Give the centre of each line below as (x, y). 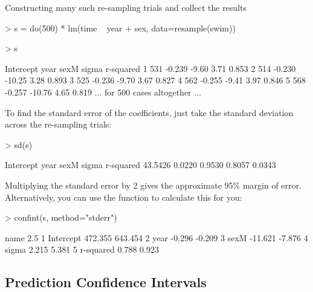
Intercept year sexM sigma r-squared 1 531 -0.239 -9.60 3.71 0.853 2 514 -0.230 (150, 68)
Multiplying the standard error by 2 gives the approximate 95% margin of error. (153, 185)
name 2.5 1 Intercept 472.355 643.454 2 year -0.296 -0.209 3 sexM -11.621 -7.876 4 (156, 237)
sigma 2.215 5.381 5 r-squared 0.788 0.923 (82, 249)
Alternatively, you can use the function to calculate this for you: (124, 197)
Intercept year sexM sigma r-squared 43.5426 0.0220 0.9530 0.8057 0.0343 (140, 165)
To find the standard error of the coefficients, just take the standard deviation (149, 112)
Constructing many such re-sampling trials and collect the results (126, 7)
